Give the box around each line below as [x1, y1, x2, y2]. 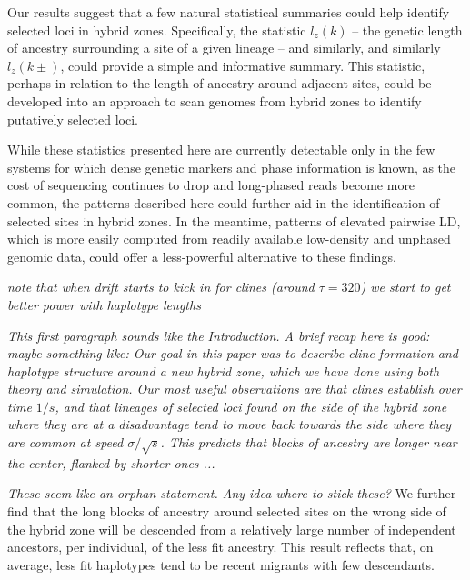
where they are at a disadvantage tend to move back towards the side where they [7, 415, 452, 434]
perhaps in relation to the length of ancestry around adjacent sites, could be [7, 74, 432, 93]
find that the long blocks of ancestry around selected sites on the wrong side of [7, 502, 446, 521]
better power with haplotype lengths [7, 295, 201, 314]
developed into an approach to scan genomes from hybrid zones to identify [7, 91, 422, 110]
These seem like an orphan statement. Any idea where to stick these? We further [7, 484, 456, 503]
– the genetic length [352, 20, 463, 39]
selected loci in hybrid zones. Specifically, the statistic [7, 20, 306, 39]
